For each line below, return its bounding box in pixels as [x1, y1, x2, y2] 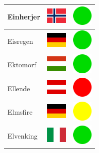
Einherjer [7, 11, 40, 21]
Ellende [7, 83, 30, 93]
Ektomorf [7, 59, 36, 70]
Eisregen [7, 35, 33, 46]
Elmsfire [7, 107, 33, 117]
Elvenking [7, 131, 38, 141]
